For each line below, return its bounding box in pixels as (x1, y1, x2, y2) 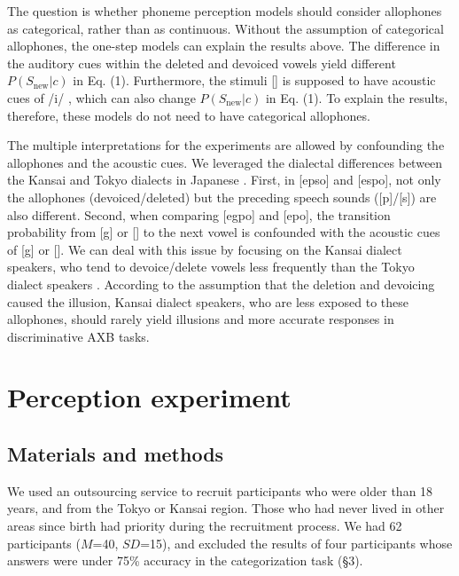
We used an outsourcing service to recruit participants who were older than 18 (7, 481, 433, 500)
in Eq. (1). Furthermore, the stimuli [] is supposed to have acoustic (73, 71, 436, 90)
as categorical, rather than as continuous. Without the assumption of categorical (7, 19, 444, 37)
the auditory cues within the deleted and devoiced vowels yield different (7, 53, 396, 72)
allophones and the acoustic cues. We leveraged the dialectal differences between (7, 153, 443, 171)
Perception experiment (7, 379, 292, 415)
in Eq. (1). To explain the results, (265, 88, 448, 107)
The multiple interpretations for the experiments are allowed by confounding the (7, 136, 445, 154)
